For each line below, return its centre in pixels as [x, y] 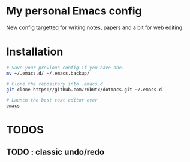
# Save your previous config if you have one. [65, 68]
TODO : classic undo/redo [55, 152]
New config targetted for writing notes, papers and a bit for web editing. [95, 27]
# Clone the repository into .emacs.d [55, 84]
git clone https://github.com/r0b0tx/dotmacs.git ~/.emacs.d [84, 90]
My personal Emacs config [74, 11]
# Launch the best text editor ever [52, 100]
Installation [35, 52]
